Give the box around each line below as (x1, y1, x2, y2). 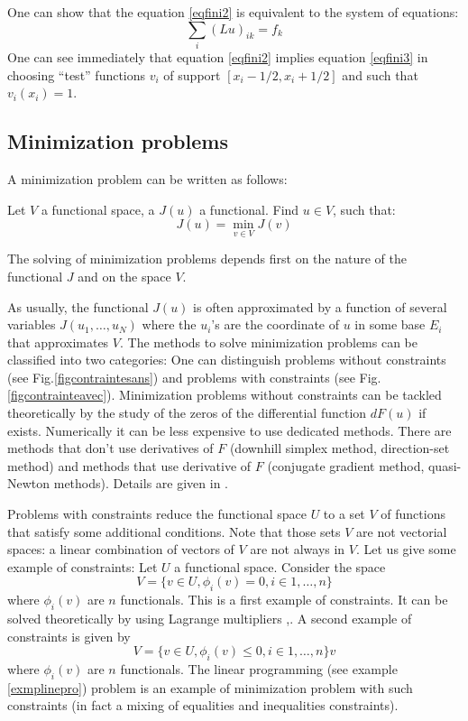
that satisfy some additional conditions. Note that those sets (7, 522, 341, 541)
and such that (342, 65, 418, 84)
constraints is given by (7, 626, 131, 645)
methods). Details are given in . (53, 474, 228, 493)
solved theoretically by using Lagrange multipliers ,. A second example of (7, 609, 412, 627)
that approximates (7, 332, 109, 351)
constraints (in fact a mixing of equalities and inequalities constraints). (7, 696, 399, 715)
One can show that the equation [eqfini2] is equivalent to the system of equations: (7, 3, 459, 21)
